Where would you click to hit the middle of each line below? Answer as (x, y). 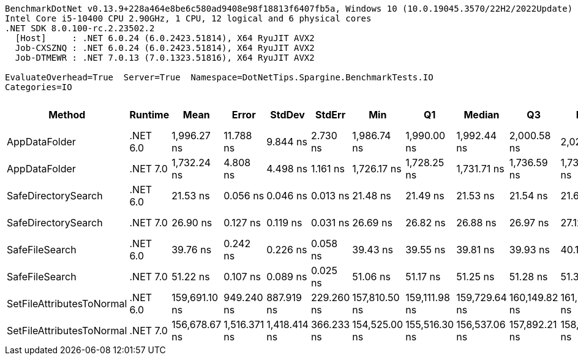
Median (482, 115)
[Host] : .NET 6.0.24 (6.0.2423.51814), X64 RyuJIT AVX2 (165, 38)
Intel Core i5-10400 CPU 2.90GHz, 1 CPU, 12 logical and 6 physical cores (188, 18)
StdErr (331, 115)
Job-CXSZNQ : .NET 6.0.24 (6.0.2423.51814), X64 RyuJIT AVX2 (165, 48)
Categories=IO (39, 87)
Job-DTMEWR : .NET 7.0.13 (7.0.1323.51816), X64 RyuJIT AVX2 (165, 58)
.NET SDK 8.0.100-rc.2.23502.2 (80, 28)
